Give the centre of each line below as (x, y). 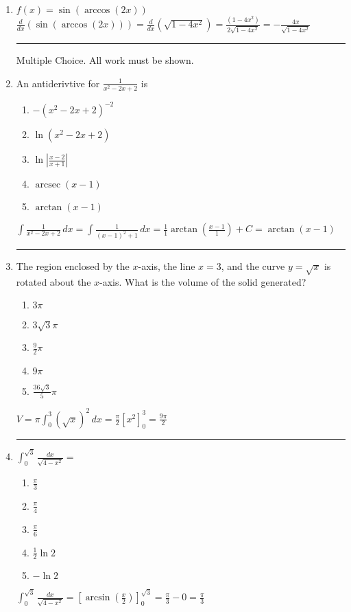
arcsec (48, 185)
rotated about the (53, 281)
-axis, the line (167, 266)
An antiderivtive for (58, 83)
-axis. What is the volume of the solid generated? (203, 281)
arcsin (98, 598)
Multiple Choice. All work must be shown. (105, 60)
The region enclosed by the (73, 266)
